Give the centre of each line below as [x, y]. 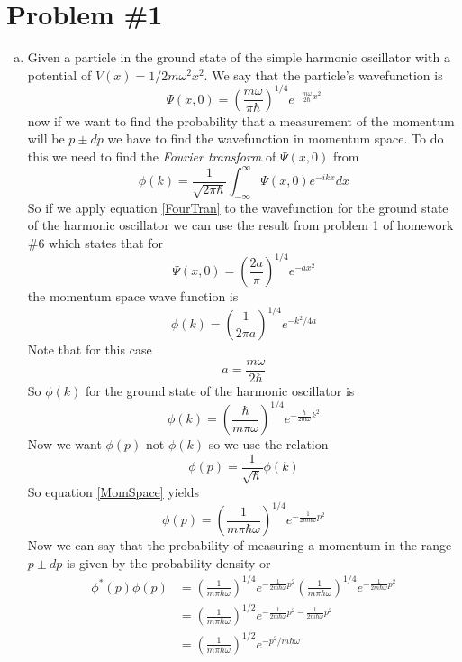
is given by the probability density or [168, 562]
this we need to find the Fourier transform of [152, 156]
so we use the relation [268, 444]
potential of [59, 74]
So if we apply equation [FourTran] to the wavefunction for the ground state [238, 207]
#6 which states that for [95, 243]
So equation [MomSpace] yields [113, 492]
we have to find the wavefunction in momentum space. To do [276, 138]
